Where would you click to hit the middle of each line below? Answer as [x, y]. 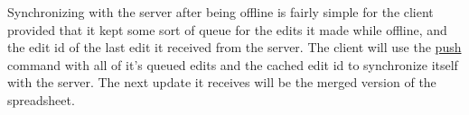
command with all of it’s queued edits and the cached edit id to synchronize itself [233, 64]
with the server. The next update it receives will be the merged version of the [222, 82]
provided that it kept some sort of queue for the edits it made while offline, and [227, 29]
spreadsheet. [41, 99]
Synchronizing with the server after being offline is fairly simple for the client [220, 12]
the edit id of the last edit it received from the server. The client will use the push [234, 47]
